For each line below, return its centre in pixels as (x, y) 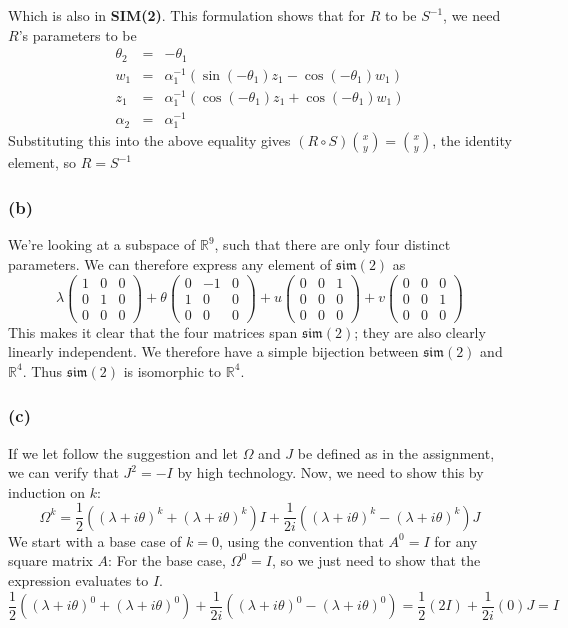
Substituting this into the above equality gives (149, 140)
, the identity (472, 140)
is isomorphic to (172, 370)
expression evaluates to (78, 580)
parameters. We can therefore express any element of (170, 263)
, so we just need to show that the (376, 560)
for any (456, 540)
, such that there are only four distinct (332, 244)
